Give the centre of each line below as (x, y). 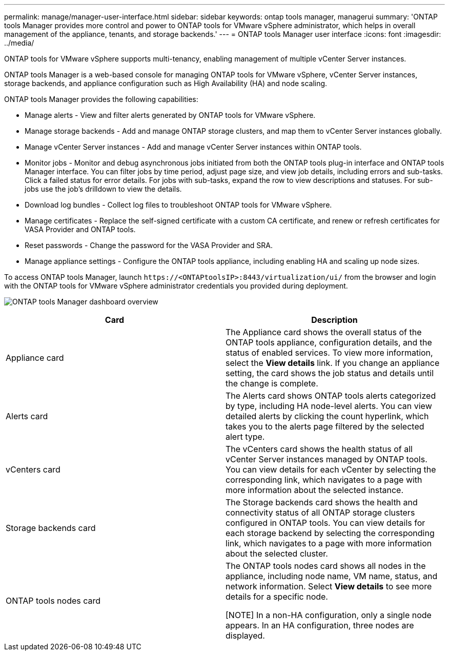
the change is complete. (272, 383)
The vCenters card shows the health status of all (319, 449)
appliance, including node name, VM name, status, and (332, 576)
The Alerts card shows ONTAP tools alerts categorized (331, 396)
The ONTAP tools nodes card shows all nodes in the (326, 566)
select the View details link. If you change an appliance (333, 363)
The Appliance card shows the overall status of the (324, 332)
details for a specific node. (277, 597)
